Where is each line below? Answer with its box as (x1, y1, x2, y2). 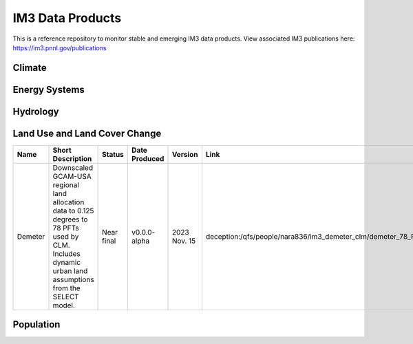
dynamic (52, 257, 81, 267)
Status (102, 149, 124, 159)
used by (52, 231, 79, 241)
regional (52, 180, 79, 189)
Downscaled (52, 162, 93, 172)
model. (52, 300, 76, 310)
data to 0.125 (52, 206, 94, 215)
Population (12, 319, 61, 330)
